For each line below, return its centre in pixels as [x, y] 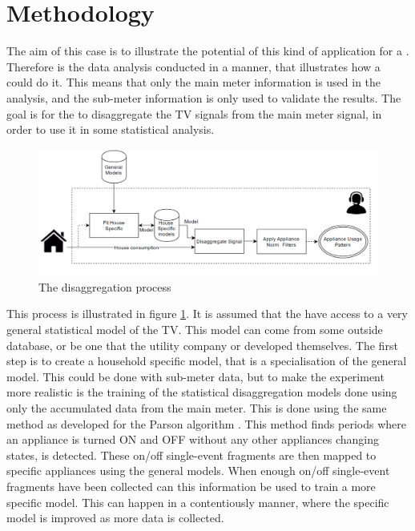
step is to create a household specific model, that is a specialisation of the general [207, 361]
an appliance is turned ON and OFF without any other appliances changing [193, 439]
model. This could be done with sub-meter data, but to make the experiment [195, 376]
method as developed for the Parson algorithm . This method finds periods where [206, 423]
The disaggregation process [105, 286]
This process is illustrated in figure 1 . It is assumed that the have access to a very [207, 314]
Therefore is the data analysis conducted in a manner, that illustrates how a [193, 66]
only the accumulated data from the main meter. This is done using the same [197, 408]
